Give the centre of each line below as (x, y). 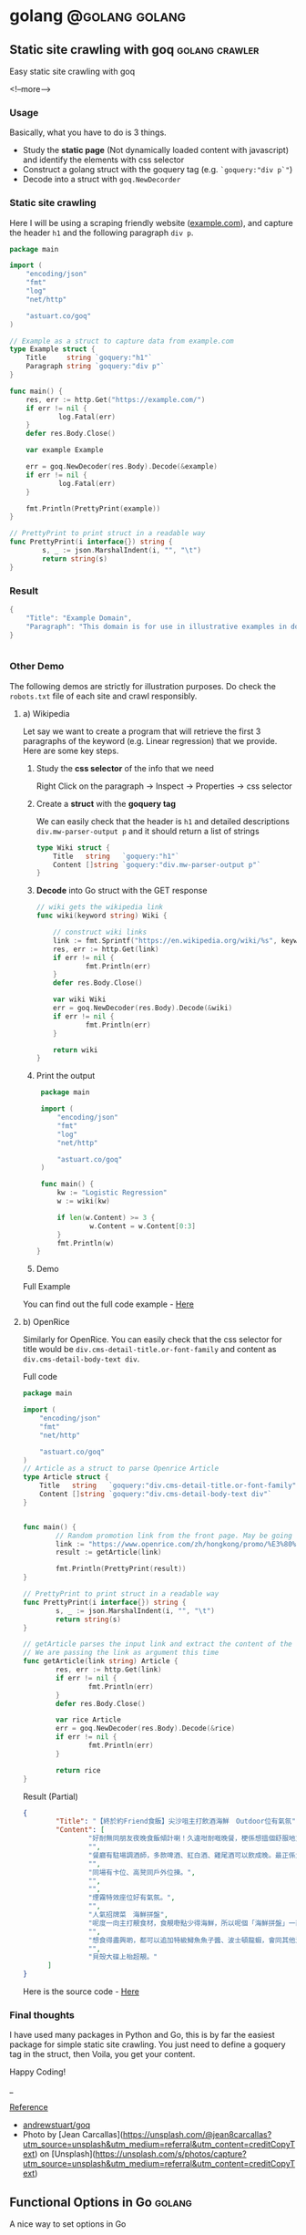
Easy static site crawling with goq (72, 71)
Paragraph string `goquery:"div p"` (96, 367)
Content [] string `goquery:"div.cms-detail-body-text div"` (156, 1495)
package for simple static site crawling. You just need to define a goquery (148, 2044)
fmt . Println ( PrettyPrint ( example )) (93, 508)
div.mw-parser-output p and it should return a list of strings (148, 831)
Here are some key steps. (71, 750)
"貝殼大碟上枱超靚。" (122, 1957)
